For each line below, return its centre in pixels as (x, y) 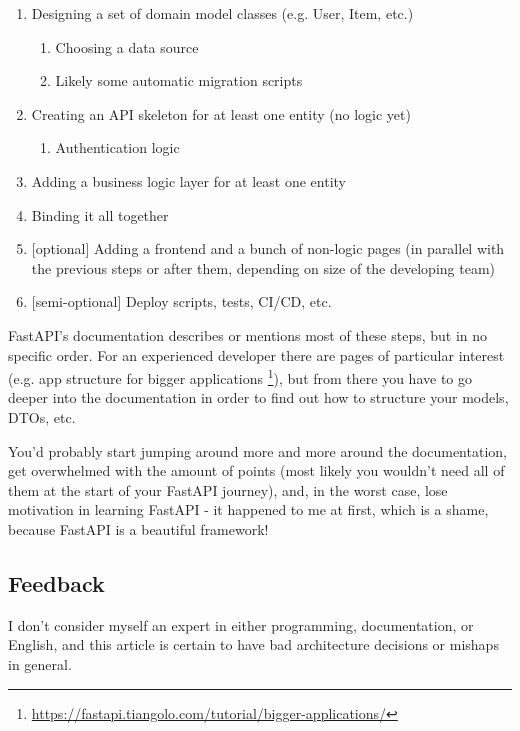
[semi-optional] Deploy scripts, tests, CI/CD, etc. (181, 301)
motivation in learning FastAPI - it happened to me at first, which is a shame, (248, 509)
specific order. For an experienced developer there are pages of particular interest (256, 354)
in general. (40, 663)
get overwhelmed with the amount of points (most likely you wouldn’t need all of (256, 470)
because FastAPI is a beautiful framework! (138, 528)
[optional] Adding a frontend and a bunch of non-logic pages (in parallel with (268, 248)
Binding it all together (100, 214)
